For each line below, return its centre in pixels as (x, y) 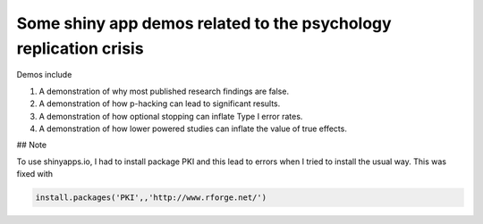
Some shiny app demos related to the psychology (204, 23)
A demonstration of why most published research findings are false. (164, 91)
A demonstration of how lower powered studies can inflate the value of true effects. (193, 129)
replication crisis (80, 48)
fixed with (35, 174)
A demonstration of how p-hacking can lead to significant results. (160, 104)
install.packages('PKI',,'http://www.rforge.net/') (151, 198)
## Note (32, 145)
